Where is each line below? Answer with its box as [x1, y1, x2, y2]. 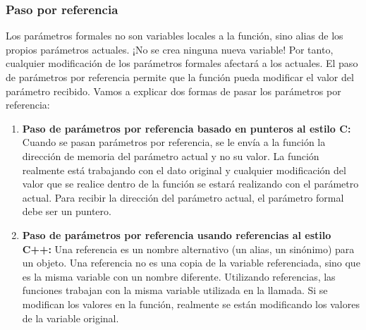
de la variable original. [22, 310, 119, 325]
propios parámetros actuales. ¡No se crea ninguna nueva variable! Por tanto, [6, 42, 334, 56]
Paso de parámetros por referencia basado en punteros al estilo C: [22, 121, 351, 135]
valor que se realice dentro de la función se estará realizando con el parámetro [22, 176, 359, 191]
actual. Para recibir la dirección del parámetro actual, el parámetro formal [22, 190, 344, 204]
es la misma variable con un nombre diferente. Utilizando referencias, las [22, 269, 336, 283]
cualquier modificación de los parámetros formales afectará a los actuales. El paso [6, 56, 358, 71]
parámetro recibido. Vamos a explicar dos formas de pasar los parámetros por [6, 83, 341, 98]
